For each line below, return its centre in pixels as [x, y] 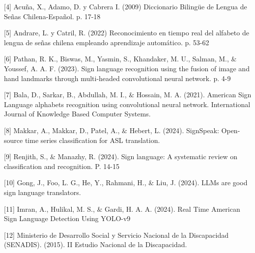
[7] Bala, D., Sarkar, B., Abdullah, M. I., [65, 95]
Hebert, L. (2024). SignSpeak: [174, 130]
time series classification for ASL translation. [92, 140]
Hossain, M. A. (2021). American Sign [194, 95]
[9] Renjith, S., [26, 156]
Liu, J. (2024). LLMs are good [202, 183]
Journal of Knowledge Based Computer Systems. [77, 114]
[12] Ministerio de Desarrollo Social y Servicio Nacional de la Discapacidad [116, 235]
